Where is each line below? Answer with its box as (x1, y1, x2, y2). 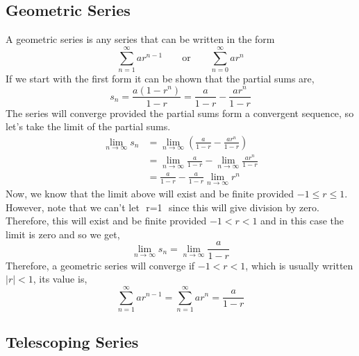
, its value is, (33, 272, 87, 286)
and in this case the (260, 213, 344, 228)
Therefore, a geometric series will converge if (6, 258, 195, 272)
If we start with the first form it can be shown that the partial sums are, (6, 71, 315, 85)
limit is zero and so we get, (6, 226, 120, 241)
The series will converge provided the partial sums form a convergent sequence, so (6, 105, 354, 120)
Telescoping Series (6, 331, 139, 353)
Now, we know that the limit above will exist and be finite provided (6, 186, 294, 201)
